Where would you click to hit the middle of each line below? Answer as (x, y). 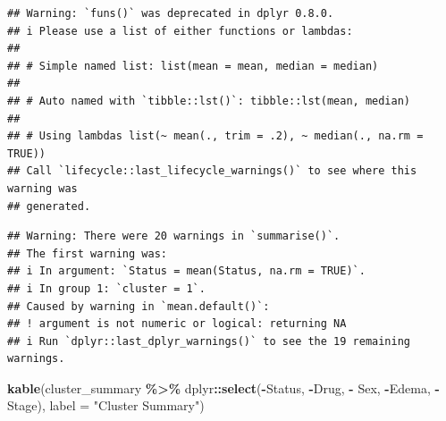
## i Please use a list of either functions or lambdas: (180, 31)
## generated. (49, 206)
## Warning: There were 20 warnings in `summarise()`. (174, 236)
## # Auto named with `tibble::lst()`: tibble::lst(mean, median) (209, 101)
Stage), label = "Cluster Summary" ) (106, 405)
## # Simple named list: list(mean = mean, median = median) (193, 66)
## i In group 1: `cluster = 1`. (106, 288)
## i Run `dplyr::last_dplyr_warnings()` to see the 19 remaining (209, 341)
